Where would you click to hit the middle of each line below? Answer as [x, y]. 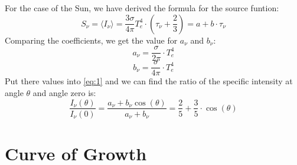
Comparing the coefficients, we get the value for [91, 40]
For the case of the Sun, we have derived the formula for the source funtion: [142, 8]
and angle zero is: [64, 92]
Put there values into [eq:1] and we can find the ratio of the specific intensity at [149, 81]
